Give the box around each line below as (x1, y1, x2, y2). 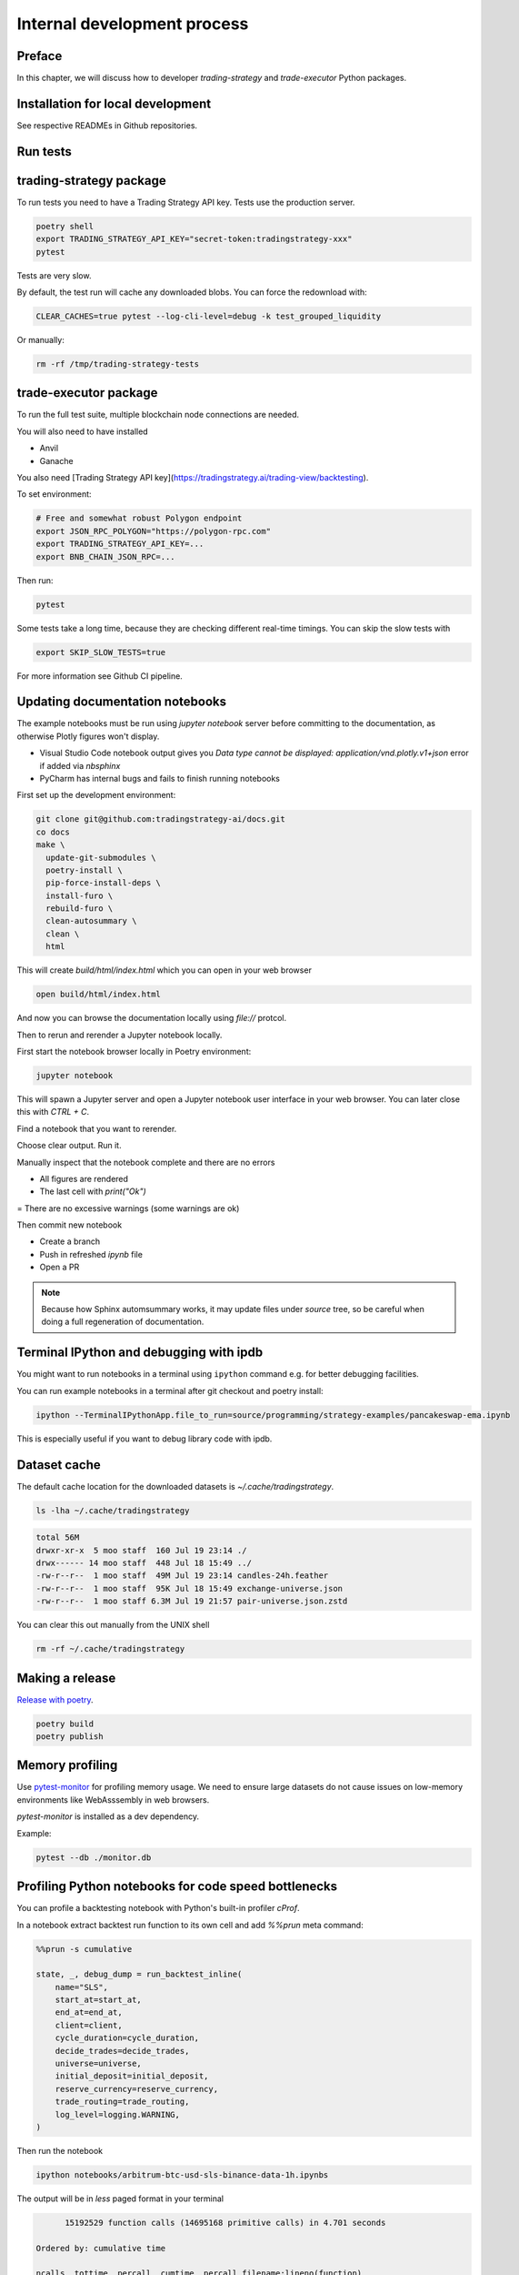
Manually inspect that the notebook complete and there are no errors (16, 1157, 275, 1168)
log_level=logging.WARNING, (55, 2109, 181, 2119)
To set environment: (16, 489, 92, 500)
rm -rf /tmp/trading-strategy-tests (35, 359, 200, 369)
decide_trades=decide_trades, (55, 2046, 190, 2056)
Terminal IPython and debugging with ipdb (16, 1345, 264, 1360)
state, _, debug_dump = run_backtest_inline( (35, 1969, 243, 1979)
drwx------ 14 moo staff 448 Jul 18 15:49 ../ (35, 1557, 252, 1568)
